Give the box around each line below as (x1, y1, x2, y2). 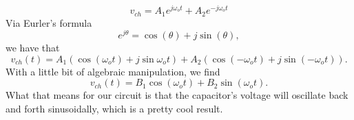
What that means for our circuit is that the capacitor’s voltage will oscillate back (6, 88, 348, 102)
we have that (6, 40, 60, 55)
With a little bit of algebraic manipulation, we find (6, 64, 220, 78)
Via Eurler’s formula (6, 15, 92, 29)
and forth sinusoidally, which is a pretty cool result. (6, 101, 223, 115)
